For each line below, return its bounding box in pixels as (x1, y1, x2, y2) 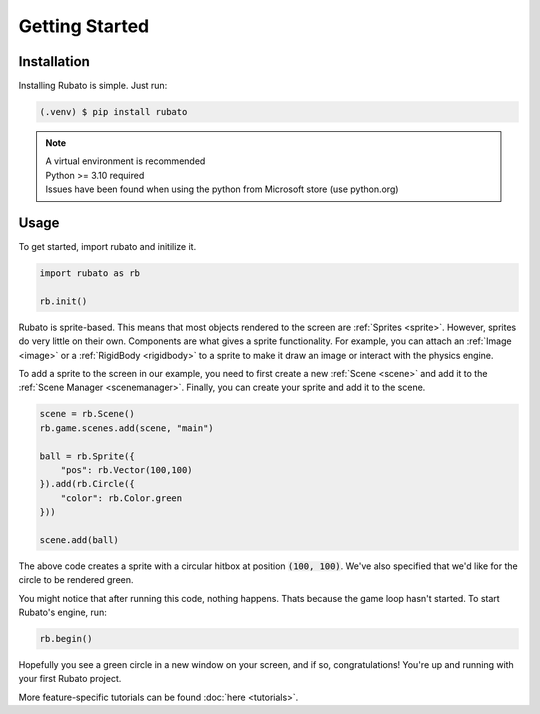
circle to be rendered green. (18, 574, 134, 586)
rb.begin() (39, 633, 93, 645)
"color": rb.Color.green (60, 492, 183, 504)
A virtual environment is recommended (45, 155, 206, 167)
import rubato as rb (39, 268, 140, 279)
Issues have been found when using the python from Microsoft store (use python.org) (45, 183, 399, 195)
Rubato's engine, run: (18, 606, 107, 619)
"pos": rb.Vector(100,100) (60, 464, 194, 475)
